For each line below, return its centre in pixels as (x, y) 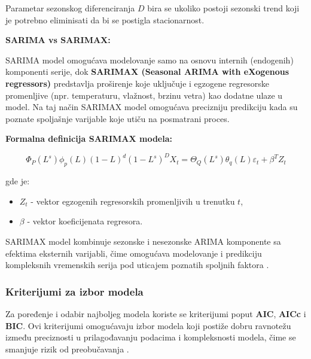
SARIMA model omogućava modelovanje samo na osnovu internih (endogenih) (150, 60)
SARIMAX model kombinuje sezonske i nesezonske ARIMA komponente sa (143, 241)
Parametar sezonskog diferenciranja (70, 8)
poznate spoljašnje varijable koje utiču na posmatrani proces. (118, 118)
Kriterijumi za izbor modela (74, 291)
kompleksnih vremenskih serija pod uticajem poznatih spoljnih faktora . (137, 265)
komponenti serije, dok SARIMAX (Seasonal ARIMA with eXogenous (147, 72)
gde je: (18, 181)
